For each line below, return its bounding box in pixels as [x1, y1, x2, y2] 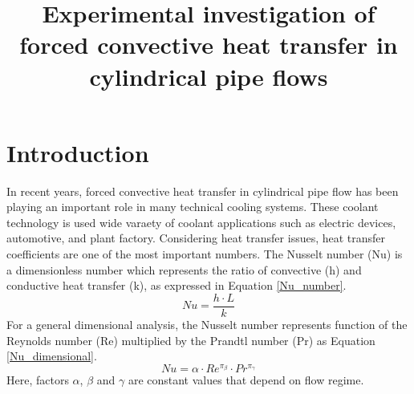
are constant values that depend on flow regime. [128, 371, 364, 388]
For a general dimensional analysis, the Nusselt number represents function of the [6, 315, 408, 332]
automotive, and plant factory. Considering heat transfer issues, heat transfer [6, 229, 386, 246]
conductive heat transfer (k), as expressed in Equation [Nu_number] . [6, 277, 347, 294]
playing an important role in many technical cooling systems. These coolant [6, 198, 379, 215]
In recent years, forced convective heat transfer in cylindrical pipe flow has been [6, 182, 399, 199]
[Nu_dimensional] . [6, 347, 97, 364]
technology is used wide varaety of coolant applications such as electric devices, [6, 213, 396, 230]
